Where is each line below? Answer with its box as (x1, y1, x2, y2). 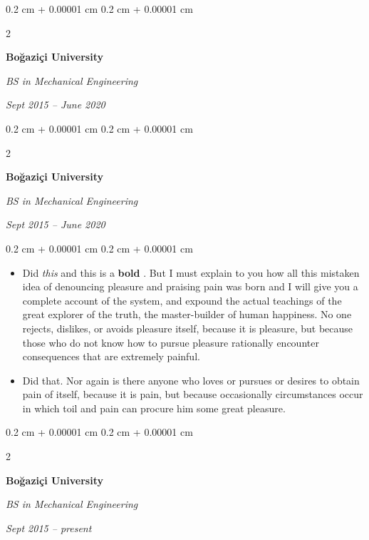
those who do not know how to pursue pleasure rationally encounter (22, 335, 319, 350)
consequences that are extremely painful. (22, 349, 200, 364)
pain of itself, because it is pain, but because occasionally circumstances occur (22, 387, 363, 402)
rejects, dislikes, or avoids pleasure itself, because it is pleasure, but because (22, 320, 353, 335)
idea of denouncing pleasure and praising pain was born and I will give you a (22, 279, 358, 294)
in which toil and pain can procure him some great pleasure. (22, 400, 286, 415)
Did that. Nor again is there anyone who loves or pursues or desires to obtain (22, 372, 360, 387)
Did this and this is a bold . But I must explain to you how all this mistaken (22, 265, 360, 280)
